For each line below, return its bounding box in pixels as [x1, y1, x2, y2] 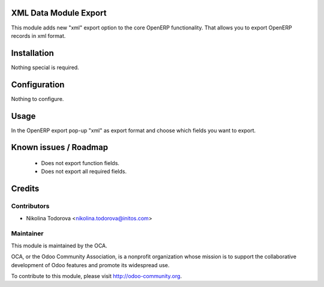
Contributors [11, 202, 50, 210]
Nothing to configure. [11, 95, 64, 102]
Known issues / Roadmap [11, 142, 108, 153]
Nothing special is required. [11, 64, 79, 71]
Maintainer [11, 229, 44, 238]
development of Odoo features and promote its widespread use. [11, 261, 170, 268]
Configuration [11, 79, 65, 89]
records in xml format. [11, 32, 66, 39]
